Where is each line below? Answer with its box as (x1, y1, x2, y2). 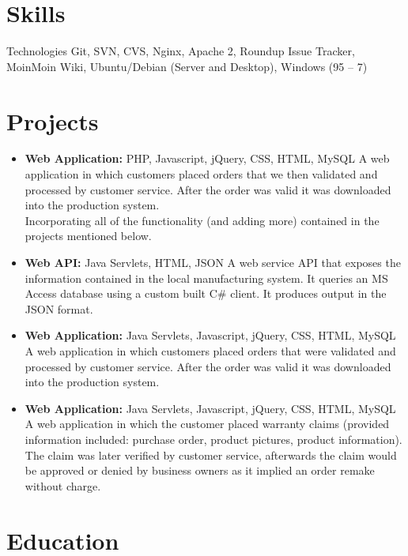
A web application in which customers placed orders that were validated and (25, 342, 396, 359)
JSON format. (25, 300, 93, 317)
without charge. (25, 477, 101, 494)
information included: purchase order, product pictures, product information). (25, 430, 402, 447)
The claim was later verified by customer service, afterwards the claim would (25, 446, 397, 463)
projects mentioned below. (25, 227, 152, 244)
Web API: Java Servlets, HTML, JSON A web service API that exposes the (25, 254, 401, 270)
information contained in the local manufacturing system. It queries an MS (25, 269, 388, 286)
